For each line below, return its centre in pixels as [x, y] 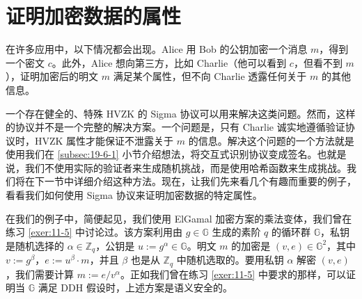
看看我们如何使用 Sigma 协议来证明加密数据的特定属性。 [134, 195]
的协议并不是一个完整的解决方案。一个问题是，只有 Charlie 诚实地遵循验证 [175, 127]
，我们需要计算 [40, 274]
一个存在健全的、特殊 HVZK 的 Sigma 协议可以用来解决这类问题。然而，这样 [181, 113]
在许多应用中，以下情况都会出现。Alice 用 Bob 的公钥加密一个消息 [157, 49]
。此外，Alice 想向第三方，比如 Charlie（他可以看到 [169, 62]
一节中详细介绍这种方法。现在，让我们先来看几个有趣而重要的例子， [200, 181]
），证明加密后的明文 [52, 76]
